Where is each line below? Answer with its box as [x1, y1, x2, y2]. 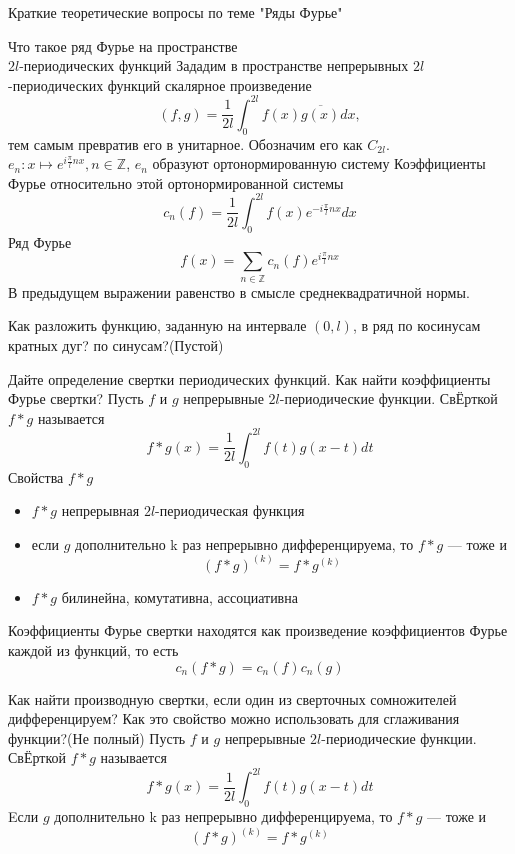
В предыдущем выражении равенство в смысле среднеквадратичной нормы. [8, 281, 470, 302]
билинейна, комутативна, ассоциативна [61, 586, 298, 607]
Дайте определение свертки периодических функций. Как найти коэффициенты [8, 368, 491, 389]
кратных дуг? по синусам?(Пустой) [8, 334, 224, 355]
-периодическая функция [155, 500, 305, 521]
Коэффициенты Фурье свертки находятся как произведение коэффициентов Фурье [8, 620, 508, 641]
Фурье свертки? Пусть [8, 388, 144, 409]
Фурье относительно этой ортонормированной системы [8, 172, 344, 193]
